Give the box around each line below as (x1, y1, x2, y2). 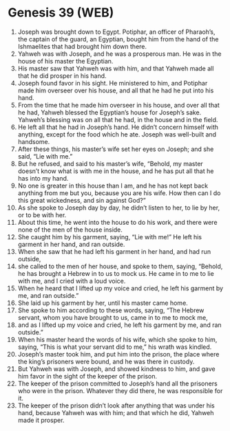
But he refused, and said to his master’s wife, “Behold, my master (17, 159, 204, 168)
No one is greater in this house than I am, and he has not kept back (17, 181, 209, 190)
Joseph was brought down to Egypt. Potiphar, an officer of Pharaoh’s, (17, 28, 216, 36)
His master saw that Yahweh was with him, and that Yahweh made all (17, 64, 214, 72)
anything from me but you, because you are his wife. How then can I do (17, 188, 221, 197)
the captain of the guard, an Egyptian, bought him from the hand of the (17, 34, 219, 43)
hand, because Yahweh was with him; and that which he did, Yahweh (17, 408, 214, 417)
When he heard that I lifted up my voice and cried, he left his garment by (17, 284, 223, 292)
